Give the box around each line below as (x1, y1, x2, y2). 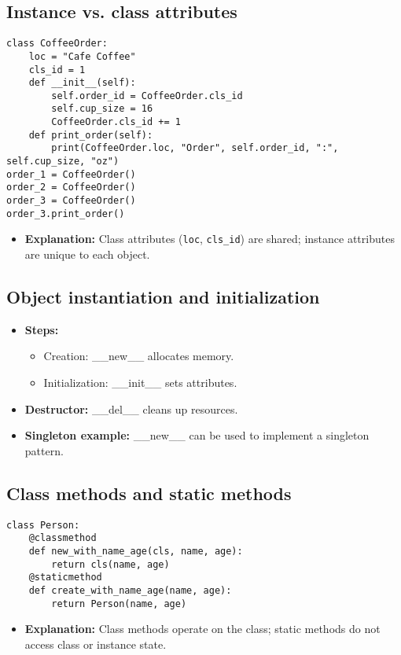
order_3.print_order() (6, 208, 125, 219)
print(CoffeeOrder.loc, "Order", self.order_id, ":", (51, 142, 339, 154)
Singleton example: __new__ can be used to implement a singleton (24, 427, 370, 443)
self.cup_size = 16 (51, 103, 153, 115)
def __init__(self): (28, 77, 136, 89)
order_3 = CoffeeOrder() (6, 195, 136, 207)
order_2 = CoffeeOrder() (6, 182, 136, 193)
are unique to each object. (24, 246, 150, 263)
